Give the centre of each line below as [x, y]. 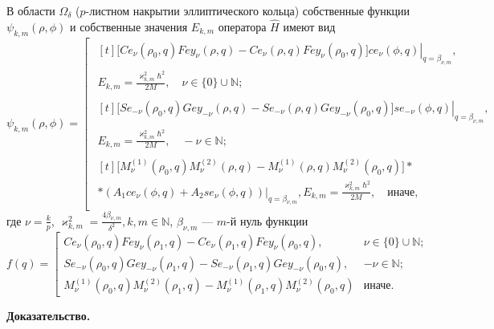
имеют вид [309, 26]
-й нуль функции [267, 220]
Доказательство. [49, 316]
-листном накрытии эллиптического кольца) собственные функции [248, 10]
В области [31, 10]
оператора [242, 26]
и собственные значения [129, 26]
